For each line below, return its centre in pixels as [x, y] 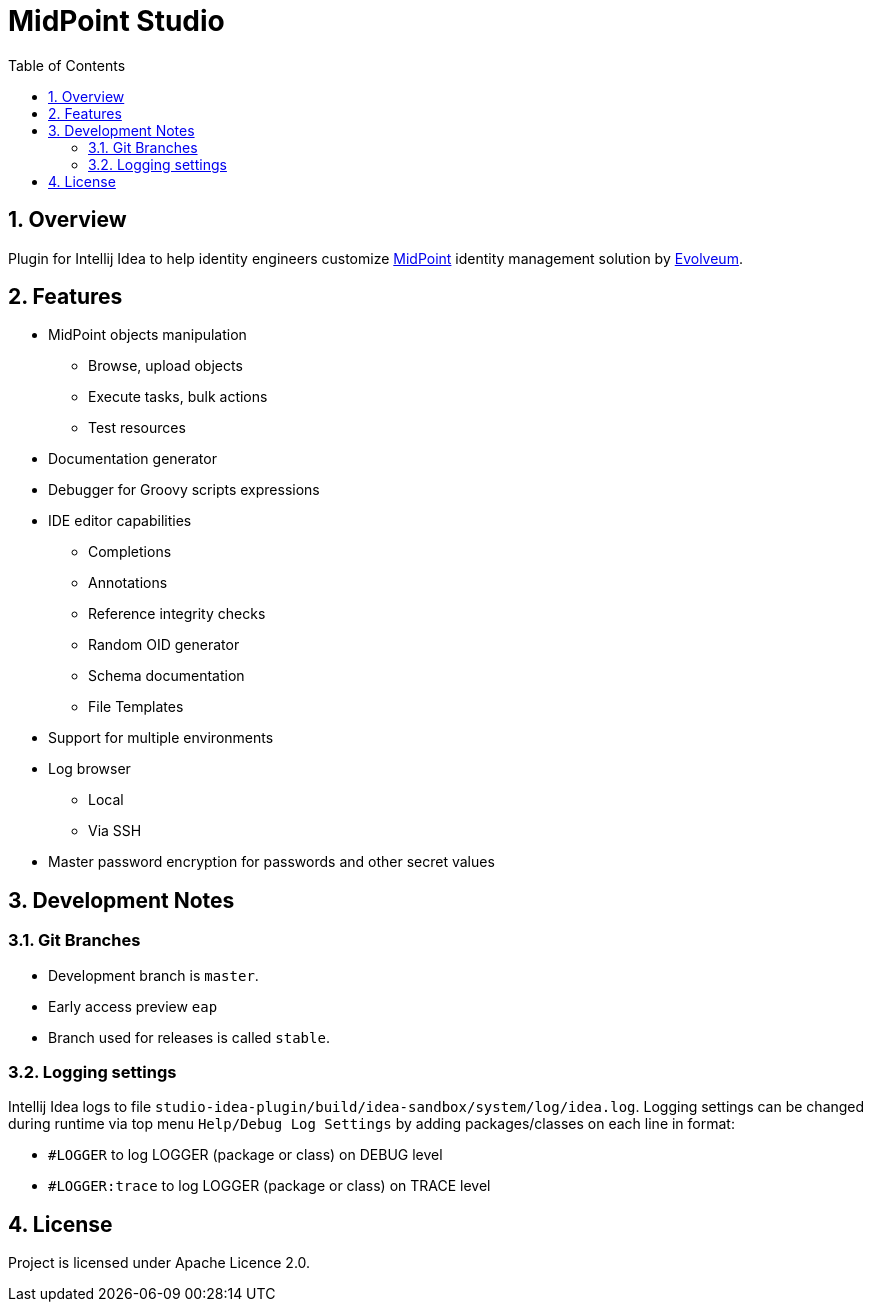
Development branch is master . [153, 975]
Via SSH [115, 831]
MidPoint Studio [116, 21]
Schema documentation [166, 676]
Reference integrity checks [177, 614]
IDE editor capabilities [120, 521]
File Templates [136, 707]
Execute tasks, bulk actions [178, 397]
